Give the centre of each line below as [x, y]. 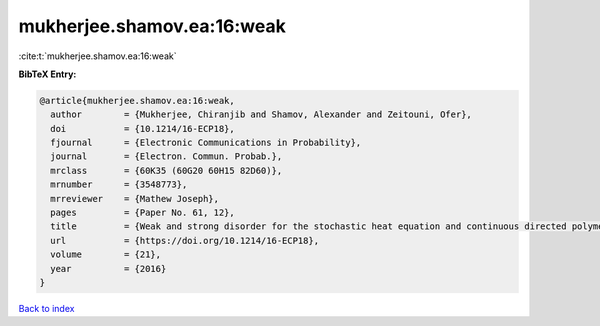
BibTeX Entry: [47, 74]
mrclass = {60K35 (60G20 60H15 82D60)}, [166, 170]
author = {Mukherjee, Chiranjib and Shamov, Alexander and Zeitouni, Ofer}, [261, 114]
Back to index [46, 308]
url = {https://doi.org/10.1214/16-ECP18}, [185, 240]
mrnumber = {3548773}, [119, 184]
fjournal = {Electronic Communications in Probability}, [206, 143]
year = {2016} [108, 268]
